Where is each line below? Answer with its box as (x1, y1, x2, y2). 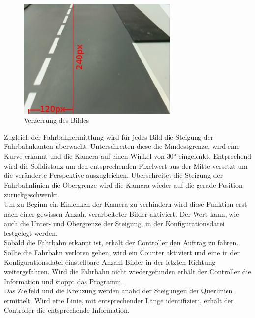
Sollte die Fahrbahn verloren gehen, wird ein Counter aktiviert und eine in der (4, 247, 240, 257)
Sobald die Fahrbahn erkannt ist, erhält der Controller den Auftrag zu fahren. (4, 237, 239, 248)
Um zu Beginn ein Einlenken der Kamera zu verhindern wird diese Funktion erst (4, 199, 247, 209)
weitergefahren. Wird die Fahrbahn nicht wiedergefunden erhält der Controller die (4, 266, 251, 277)
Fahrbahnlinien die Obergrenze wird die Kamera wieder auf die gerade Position (4, 179, 243, 190)
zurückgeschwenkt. (4, 189, 59, 200)
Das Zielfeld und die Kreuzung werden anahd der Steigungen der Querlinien (4, 286, 233, 296)
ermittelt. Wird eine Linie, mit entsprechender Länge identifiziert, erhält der (4, 295, 234, 305)
